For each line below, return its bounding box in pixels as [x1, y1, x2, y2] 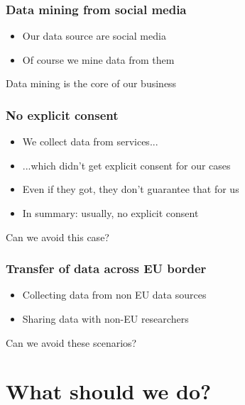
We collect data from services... [22, 134, 158, 149]
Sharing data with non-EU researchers [22, 311, 189, 326]
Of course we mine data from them [22, 52, 175, 67]
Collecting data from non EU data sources [22, 287, 207, 302]
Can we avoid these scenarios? [6, 335, 137, 350]
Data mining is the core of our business [6, 76, 177, 91]
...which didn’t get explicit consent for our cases [22, 157, 231, 172]
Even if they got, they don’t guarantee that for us [22, 182, 239, 196]
